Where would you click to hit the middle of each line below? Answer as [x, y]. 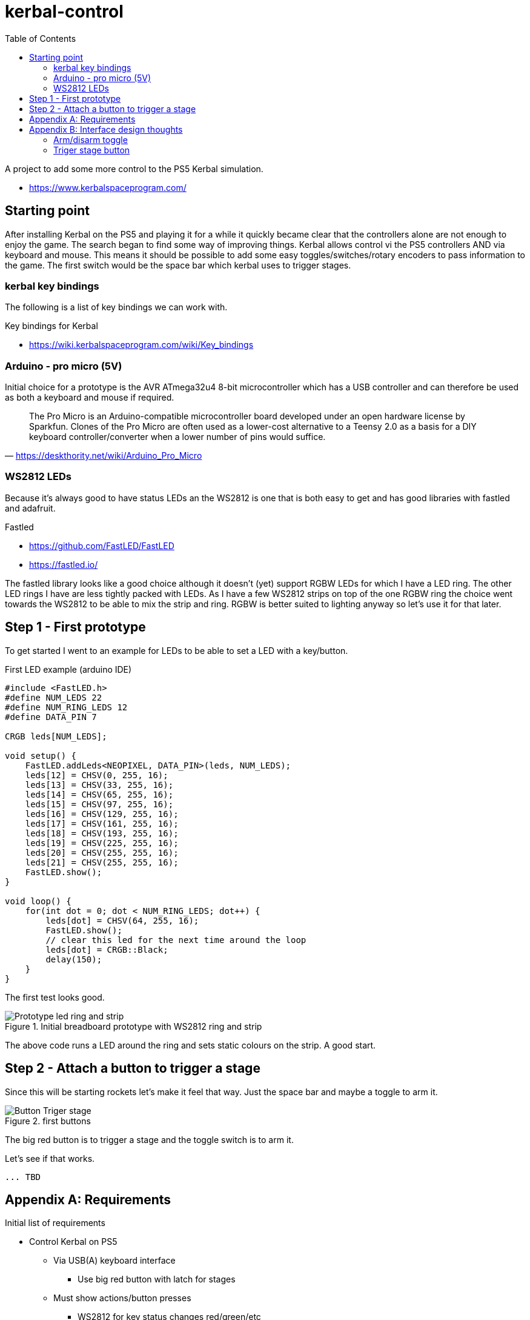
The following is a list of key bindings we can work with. [116, 307]
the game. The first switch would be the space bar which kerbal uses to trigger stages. [178, 265]
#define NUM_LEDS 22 [54, 697]
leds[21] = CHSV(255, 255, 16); [102, 862]
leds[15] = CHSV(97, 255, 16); [99, 804]
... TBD [23, 1177]
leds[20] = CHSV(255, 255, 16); [102, 852]
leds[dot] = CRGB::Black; [107, 949]
